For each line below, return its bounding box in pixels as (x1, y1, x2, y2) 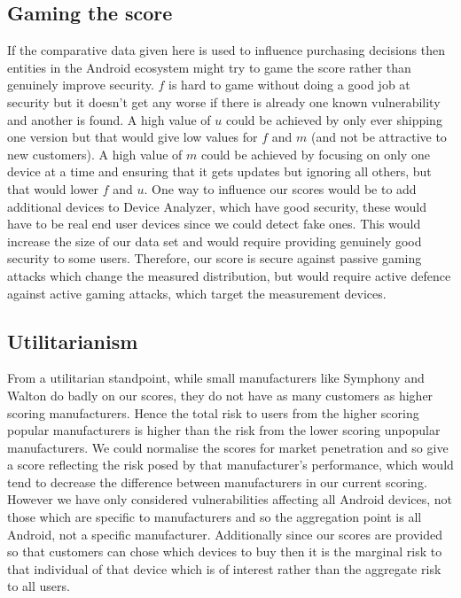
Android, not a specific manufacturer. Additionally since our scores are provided (7, 524, 443, 543)
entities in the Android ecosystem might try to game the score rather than (7, 58, 411, 76)
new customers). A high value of (7, 144, 183, 163)
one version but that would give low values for (7, 128, 258, 146)
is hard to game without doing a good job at (168, 75, 410, 94)
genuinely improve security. (7, 75, 154, 94)
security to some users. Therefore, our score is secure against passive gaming (7, 249, 422, 268)
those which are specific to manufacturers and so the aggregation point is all (7, 508, 422, 526)
